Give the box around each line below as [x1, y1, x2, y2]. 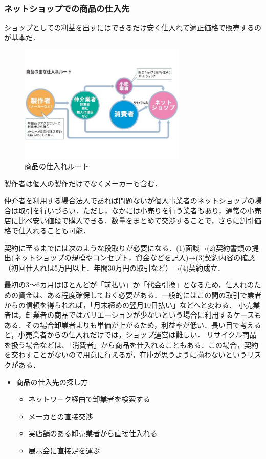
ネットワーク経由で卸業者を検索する [28, 394, 150, 404]
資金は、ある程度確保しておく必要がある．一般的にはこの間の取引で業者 [18, 289, 262, 300]
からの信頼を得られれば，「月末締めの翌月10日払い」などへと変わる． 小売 [4, 299, 253, 310]
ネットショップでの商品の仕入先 [4, 2, 130, 14]
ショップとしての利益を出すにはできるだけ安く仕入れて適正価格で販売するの [4, 22, 261, 33]
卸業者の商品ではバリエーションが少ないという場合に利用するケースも [25, 309, 262, 320]
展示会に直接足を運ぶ [28, 445, 100, 456]
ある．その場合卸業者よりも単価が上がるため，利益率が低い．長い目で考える [4, 319, 261, 330]
